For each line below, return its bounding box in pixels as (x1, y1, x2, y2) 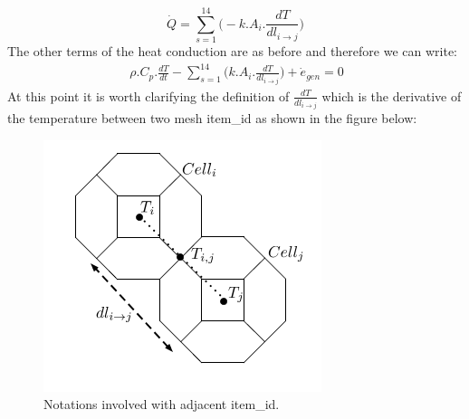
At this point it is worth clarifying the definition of (7, 86, 290, 105)
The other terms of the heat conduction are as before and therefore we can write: (7, 42, 457, 61)
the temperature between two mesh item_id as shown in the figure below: (7, 109, 417, 128)
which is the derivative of (321, 86, 462, 105)
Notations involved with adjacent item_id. (43, 395, 280, 414)
